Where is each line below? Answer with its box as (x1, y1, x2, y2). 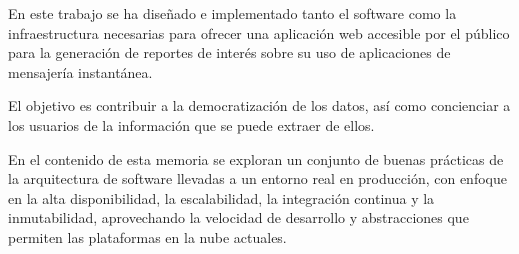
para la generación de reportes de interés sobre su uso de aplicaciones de (8, 42, 451, 63)
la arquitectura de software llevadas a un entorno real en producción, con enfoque (8, 168, 507, 189)
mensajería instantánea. (8, 61, 153, 82)
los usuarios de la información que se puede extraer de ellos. (8, 114, 375, 135)
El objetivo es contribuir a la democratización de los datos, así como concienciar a (8, 95, 511, 116)
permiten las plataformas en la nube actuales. (8, 226, 287, 247)
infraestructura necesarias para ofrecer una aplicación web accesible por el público (8, 22, 510, 43)
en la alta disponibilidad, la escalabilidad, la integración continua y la (8, 187, 435, 208)
